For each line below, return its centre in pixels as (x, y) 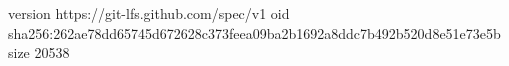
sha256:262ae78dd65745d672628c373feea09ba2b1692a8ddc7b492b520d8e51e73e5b (254, 32)
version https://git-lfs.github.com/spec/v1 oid (149, 13)
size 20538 (39, 52)
